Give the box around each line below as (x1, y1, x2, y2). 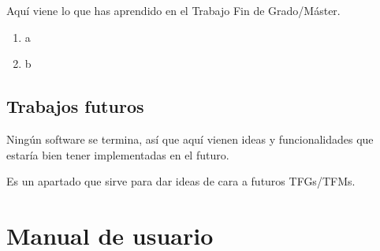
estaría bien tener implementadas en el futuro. (6, 146, 229, 163)
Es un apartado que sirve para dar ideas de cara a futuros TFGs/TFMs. (6, 173, 356, 189)
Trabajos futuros (6, 94, 144, 118)
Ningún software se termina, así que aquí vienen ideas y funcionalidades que (6, 130, 374, 147)
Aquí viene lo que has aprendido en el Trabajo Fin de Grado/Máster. (6, 2, 341, 18)
